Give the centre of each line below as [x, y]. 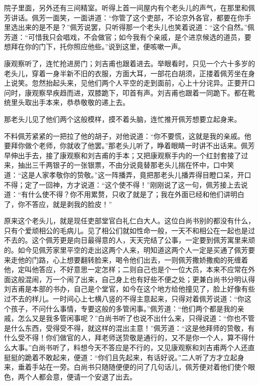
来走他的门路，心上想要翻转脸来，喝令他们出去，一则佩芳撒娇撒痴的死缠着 [126, 259]
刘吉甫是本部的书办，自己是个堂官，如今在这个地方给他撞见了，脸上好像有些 [129, 289]
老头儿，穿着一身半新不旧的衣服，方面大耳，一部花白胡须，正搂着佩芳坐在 [126, 73]
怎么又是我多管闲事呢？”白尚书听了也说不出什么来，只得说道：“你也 [129, 318]
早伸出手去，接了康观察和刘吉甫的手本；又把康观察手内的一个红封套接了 [123, 155]
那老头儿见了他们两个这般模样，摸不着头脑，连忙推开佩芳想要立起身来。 [123, 119]
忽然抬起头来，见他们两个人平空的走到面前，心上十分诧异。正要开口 [143, 83]
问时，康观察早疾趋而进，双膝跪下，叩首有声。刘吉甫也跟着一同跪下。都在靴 [129, 92]
